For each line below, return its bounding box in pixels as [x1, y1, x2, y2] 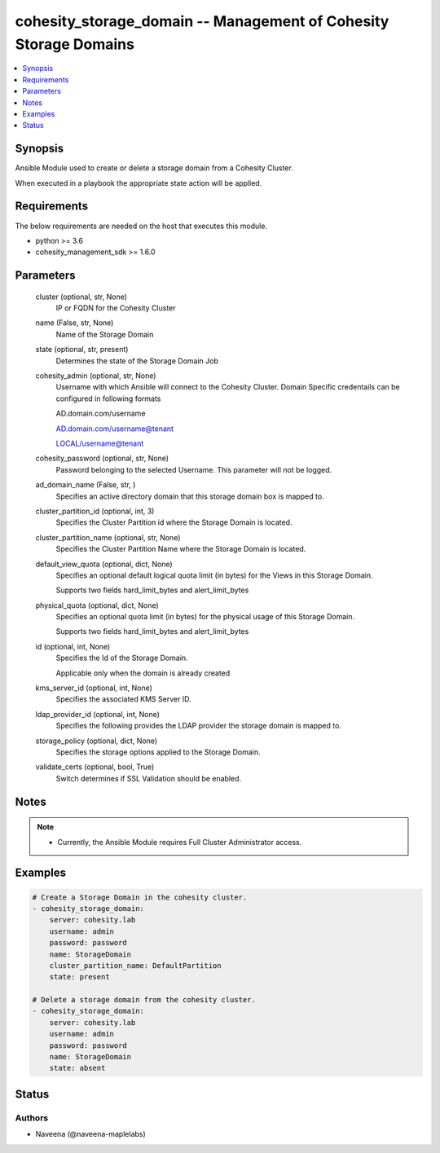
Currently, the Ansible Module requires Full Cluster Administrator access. [57, 837, 302, 847]
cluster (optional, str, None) [35, 292, 128, 301]
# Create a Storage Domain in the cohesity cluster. [32, 892, 248, 902]
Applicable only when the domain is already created [55, 668, 231, 678]
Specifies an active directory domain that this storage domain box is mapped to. [55, 491, 325, 501]
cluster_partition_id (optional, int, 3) [35, 506, 155, 516]
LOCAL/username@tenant [55, 438, 144, 448]
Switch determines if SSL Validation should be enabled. [55, 773, 242, 783]
